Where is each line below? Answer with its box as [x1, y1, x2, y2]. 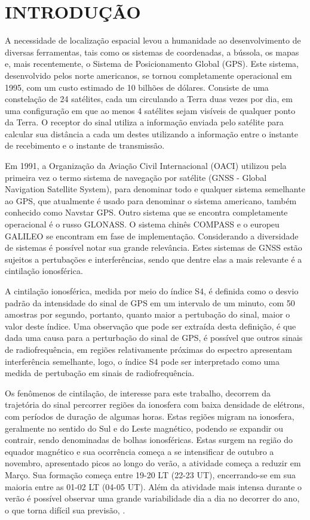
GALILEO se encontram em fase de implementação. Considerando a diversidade [5, 229, 299, 242]
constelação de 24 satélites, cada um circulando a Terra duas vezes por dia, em [5, 93, 293, 105]
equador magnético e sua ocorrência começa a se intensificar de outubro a [5, 445, 274, 457]
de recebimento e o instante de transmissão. [5, 139, 165, 152]
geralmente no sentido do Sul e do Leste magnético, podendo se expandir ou [5, 421, 283, 434]
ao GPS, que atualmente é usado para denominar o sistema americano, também [5, 194, 297, 207]
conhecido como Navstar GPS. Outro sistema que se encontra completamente [5, 206, 288, 219]
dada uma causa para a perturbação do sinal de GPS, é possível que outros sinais [5, 331, 303, 344]
